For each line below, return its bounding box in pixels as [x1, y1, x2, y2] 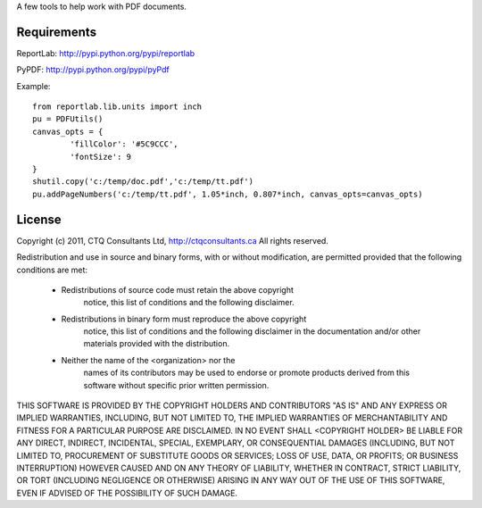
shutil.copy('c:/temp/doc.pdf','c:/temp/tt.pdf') [32, 177, 254, 187]
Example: [16, 80, 51, 91]
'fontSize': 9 [70, 152, 132, 162]
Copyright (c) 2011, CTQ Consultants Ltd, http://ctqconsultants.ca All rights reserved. [16, 235, 329, 246]
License [16, 212, 62, 227]
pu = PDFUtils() [32, 114, 104, 124]
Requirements [16, 24, 97, 39]
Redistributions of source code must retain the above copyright [61, 284, 295, 295]
